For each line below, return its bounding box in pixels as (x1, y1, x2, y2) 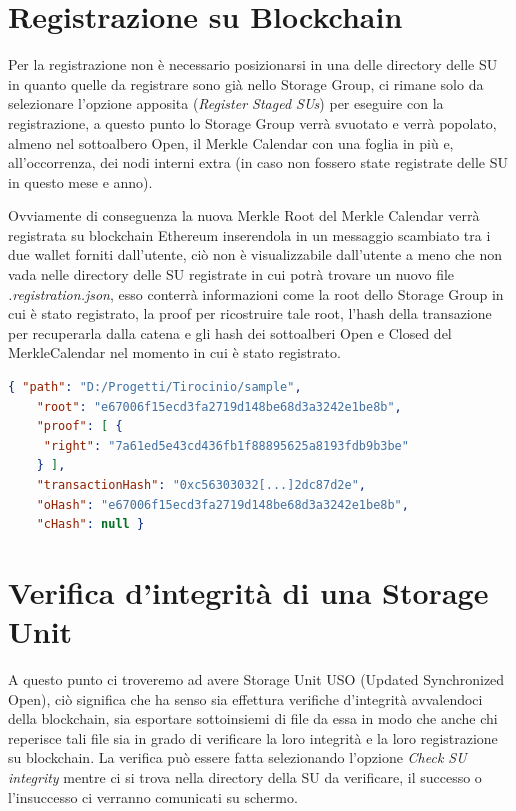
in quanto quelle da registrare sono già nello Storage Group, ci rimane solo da (8, 73, 484, 94)
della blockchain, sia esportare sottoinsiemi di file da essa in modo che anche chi (8, 708, 498, 729)
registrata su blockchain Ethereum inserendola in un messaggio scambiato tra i (8, 224, 491, 245)
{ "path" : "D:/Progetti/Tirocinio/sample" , (8, 380, 302, 395)
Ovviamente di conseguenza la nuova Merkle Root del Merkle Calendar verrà (8, 205, 480, 226)
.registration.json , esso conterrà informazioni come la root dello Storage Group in (8, 283, 504, 304)
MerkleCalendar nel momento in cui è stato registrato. (8, 342, 341, 363)
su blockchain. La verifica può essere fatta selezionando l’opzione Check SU (8, 747, 467, 768)
